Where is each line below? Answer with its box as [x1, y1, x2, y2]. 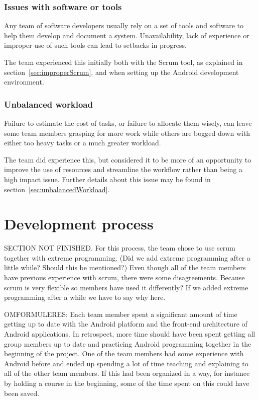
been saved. [4, 387, 40, 398]
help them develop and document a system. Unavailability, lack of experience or [4, 30, 249, 40]
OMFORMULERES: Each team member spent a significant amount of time [4, 308, 237, 319]
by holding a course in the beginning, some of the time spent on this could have [4, 378, 249, 388]
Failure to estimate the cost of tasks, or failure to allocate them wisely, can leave [4, 118, 252, 128]
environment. [4, 76, 44, 87]
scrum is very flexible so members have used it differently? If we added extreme [4, 282, 248, 292]
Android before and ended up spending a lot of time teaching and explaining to [4, 358, 248, 368]
